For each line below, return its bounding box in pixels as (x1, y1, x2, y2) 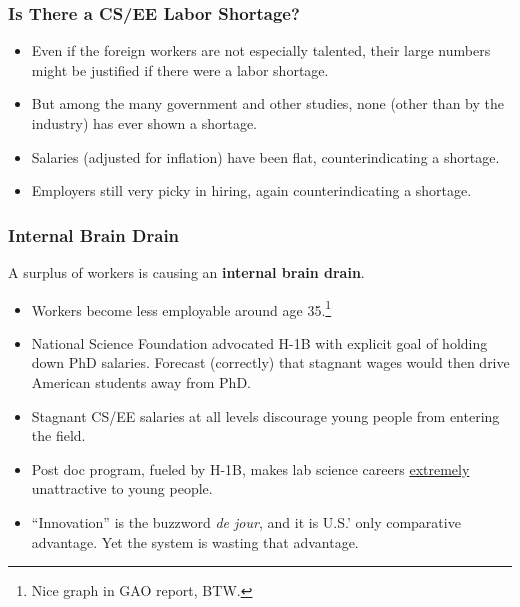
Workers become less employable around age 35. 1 (31, 296, 332, 320)
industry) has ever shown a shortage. (31, 113, 257, 133)
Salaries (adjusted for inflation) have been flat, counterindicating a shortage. (31, 146, 500, 167)
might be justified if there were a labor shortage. (31, 59, 329, 80)
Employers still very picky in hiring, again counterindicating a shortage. (31, 180, 472, 201)
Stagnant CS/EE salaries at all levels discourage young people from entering (31, 405, 500, 426)
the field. (31, 425, 86, 446)
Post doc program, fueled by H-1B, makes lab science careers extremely (31, 458, 470, 479)
